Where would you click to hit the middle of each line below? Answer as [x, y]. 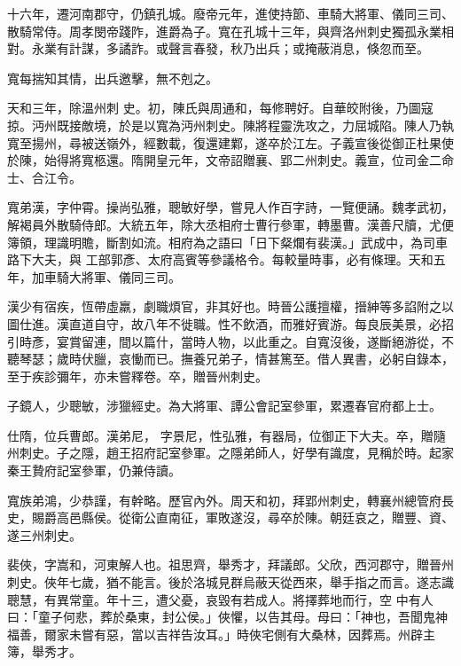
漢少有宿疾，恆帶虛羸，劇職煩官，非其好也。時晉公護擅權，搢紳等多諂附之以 [230, 306]
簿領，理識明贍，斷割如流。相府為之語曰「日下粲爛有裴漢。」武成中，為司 [221, 242]
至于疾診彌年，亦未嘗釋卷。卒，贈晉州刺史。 [137, 376]
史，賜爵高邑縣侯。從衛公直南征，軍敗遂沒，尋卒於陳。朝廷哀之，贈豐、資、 [230, 517]
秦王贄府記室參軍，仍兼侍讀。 [94, 470]
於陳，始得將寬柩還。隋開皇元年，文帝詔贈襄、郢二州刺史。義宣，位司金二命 [230, 160]
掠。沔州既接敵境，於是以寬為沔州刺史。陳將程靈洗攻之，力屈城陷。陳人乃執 [230, 125]
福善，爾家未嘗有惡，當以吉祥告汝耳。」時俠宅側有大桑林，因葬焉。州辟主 [221, 634]
